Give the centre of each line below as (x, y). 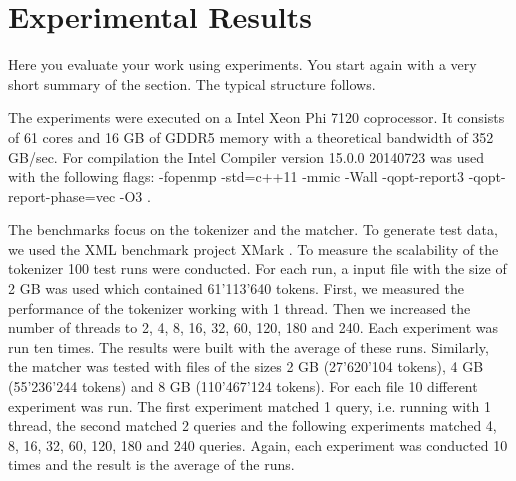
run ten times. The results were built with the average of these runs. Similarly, (248, 346)
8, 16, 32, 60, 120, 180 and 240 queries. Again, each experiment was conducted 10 (258, 444)
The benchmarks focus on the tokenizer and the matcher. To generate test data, (253, 229)
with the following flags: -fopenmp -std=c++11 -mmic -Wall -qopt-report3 (236, 176)
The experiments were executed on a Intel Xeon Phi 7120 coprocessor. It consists (256, 117)
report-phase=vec (62, 195)
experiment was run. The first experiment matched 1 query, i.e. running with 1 (250, 405)
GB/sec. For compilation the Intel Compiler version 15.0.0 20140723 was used (246, 156)
